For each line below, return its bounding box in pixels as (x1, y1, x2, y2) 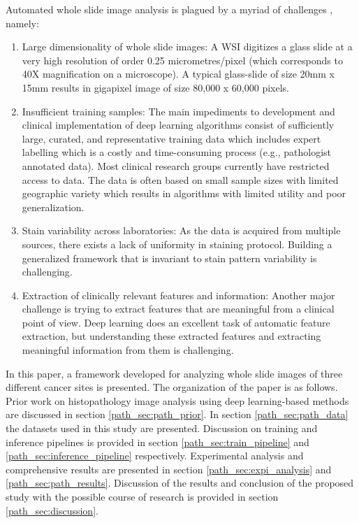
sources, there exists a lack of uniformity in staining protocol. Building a (22, 236, 332, 251)
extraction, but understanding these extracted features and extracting (22, 329, 321, 343)
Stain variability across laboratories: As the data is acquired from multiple (22, 223, 341, 238)
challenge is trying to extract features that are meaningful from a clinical (22, 301, 335, 316)
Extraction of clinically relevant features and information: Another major (22, 287, 335, 302)
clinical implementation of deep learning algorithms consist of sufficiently (22, 117, 335, 132)
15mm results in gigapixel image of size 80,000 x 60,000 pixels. (22, 80, 289, 94)
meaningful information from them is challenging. (22, 343, 234, 357)
